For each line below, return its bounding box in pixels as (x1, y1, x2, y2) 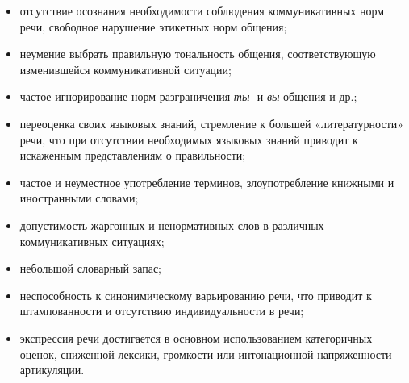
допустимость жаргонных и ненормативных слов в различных (19, 216, 324, 233)
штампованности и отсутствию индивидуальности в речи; (19, 302, 304, 319)
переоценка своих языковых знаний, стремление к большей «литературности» (19, 114, 404, 131)
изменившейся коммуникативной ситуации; (19, 60, 232, 77)
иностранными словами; (19, 189, 139, 206)
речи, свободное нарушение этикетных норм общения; (19, 18, 287, 35)
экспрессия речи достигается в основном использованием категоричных (19, 329, 373, 346)
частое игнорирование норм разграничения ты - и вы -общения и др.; (19, 88, 357, 105)
